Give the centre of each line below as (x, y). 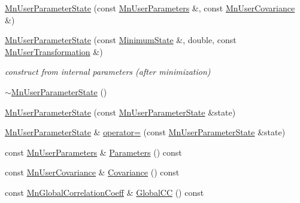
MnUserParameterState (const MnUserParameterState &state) (120, 112)
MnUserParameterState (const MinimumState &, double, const (121, 40)
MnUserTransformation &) (54, 51)
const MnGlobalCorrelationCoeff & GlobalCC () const (104, 192)
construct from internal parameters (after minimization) (108, 72)
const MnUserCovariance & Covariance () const (92, 172)
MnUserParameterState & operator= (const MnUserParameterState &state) (145, 132)
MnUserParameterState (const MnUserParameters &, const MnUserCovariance (150, 8)
